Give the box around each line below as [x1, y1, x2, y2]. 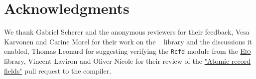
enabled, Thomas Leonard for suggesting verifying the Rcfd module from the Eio [4, 46, 251, 56]
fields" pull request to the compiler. [4, 65, 112, 76]
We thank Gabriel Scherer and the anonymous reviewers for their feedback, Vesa [4, 27, 250, 37]
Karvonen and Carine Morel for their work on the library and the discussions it [4, 36, 253, 46]
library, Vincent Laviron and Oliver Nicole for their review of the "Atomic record [4, 55, 251, 66]
